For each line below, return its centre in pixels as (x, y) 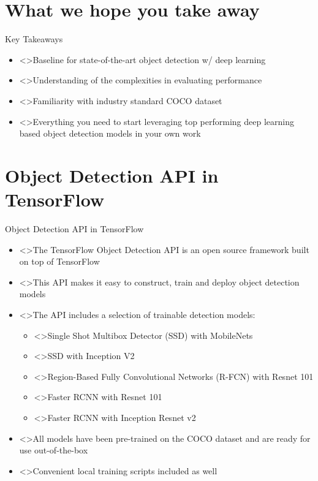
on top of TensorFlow (59, 261)
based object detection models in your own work (110, 133)
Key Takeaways (34, 39)
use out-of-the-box (54, 450)
